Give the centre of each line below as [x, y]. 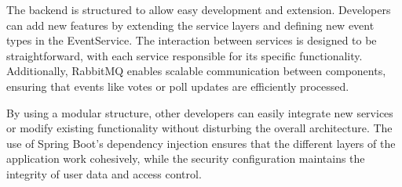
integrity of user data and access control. [104, 173]
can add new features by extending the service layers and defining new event [190, 25]
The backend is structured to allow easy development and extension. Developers [199, 9]
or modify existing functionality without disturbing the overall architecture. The [199, 128]
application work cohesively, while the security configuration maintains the [186, 158]
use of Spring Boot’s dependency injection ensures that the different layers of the [201, 143]
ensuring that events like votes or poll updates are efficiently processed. [178, 86]
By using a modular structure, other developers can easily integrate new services [200, 112]
